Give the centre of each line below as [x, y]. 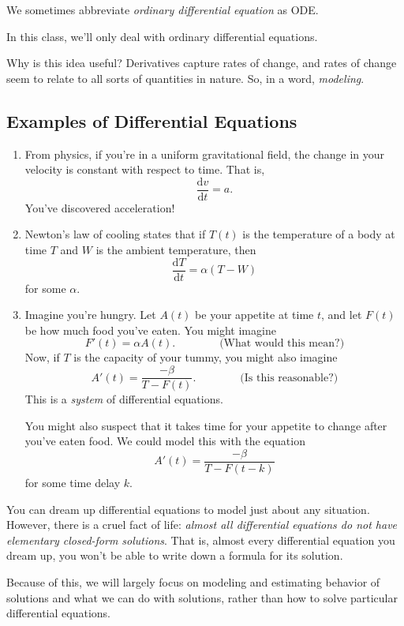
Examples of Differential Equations [152, 120]
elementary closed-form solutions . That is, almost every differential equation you [201, 540]
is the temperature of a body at [319, 234]
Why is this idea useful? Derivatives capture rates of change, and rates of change [202, 63]
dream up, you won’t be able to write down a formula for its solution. [175, 555]
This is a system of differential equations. [124, 399]
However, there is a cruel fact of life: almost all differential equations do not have [202, 525]
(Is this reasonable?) [289, 378]
